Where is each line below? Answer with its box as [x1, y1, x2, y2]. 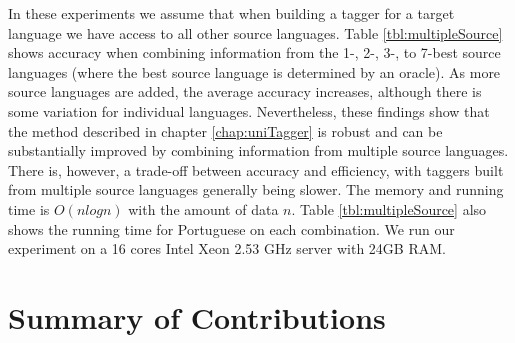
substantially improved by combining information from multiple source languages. [8, 140, 509, 161]
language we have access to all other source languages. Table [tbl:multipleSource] [8, 22, 503, 43]
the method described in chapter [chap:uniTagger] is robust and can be [8, 120, 443, 141]
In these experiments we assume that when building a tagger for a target [8, 3, 455, 23]
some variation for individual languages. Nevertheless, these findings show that [8, 100, 490, 121]
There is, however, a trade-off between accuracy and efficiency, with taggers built [8, 159, 504, 180]
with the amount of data [128, 198, 279, 219]
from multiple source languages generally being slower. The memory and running [8, 179, 504, 200]
